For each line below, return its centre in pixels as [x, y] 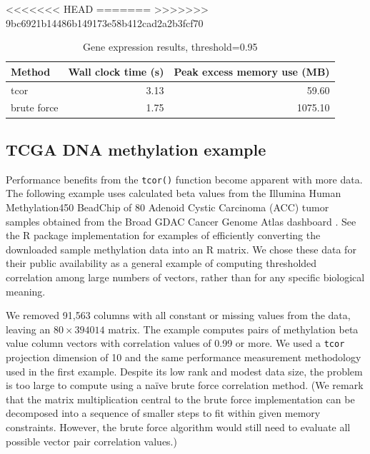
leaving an [28, 329]
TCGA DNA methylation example [136, 149]
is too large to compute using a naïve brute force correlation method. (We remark [185, 385]
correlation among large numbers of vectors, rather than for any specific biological [185, 277]
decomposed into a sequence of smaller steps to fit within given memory [163, 413]
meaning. [26, 291]
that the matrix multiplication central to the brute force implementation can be [180, 399]
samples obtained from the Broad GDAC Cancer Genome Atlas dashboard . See [181, 221]
